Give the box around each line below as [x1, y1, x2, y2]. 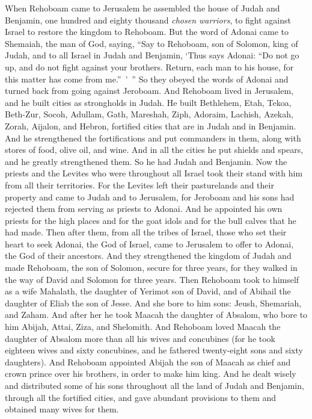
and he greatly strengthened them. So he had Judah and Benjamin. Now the [5, 155, 287, 167]
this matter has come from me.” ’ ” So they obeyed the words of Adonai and [5, 72, 289, 85]
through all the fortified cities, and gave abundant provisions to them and [5, 391, 277, 403]
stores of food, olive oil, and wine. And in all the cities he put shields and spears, [5, 143, 304, 156]
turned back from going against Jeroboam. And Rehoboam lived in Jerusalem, [5, 84, 294, 97]
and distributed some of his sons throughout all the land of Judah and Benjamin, [5, 379, 304, 391]
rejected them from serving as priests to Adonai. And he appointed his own [5, 202, 283, 215]
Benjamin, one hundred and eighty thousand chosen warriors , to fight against [5, 13, 291, 26]
